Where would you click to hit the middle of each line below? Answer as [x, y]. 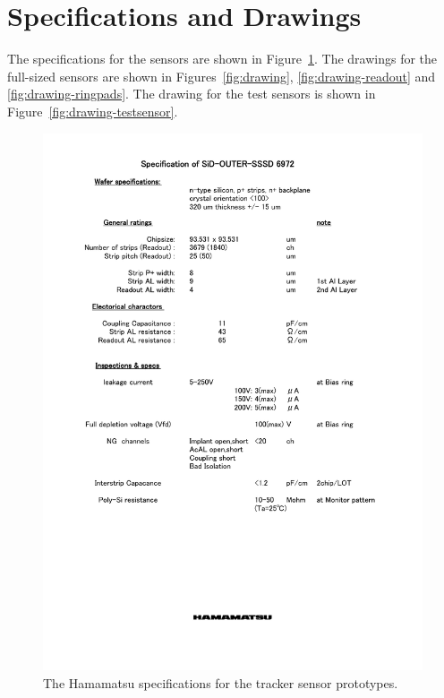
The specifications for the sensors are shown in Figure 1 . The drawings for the [222, 59]
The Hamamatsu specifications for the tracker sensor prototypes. [221, 683]
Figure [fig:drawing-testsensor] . [93, 111]
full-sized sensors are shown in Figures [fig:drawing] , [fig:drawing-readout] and [222, 76]
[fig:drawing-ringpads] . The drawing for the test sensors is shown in [192, 94]
